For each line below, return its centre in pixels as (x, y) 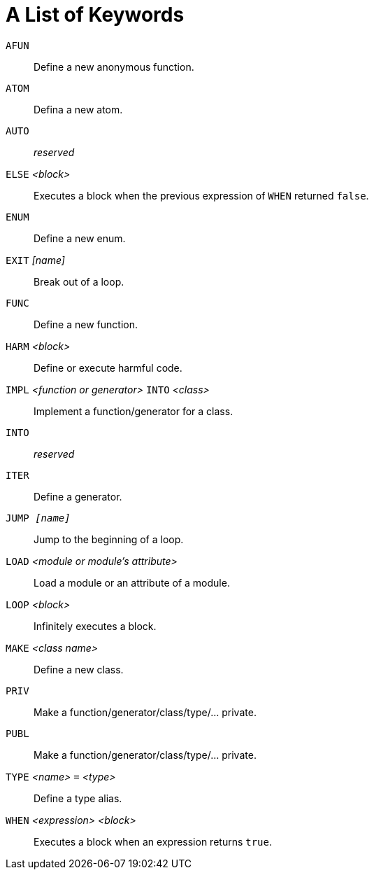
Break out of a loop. (79, 281)
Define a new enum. (80, 238)
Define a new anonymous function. (114, 66)
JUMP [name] (38, 518)
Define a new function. (86, 324)
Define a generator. (78, 496)
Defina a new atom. (78, 109)
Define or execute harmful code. (108, 367)
